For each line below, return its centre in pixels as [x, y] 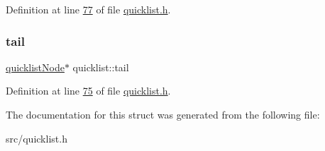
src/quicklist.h [37, 138]
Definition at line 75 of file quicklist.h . [88, 91]
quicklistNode [35, 67]
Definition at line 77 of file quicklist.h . [88, 9]
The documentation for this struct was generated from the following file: [163, 114]
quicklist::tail [101, 67]
